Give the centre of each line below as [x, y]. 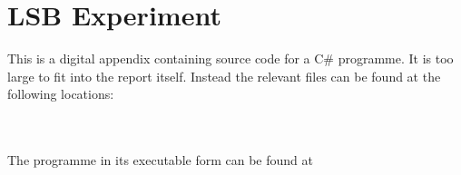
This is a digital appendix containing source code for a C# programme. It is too [230, 58]
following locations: [61, 94]
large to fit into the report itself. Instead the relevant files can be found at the [224, 76]
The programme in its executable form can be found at [160, 160]
